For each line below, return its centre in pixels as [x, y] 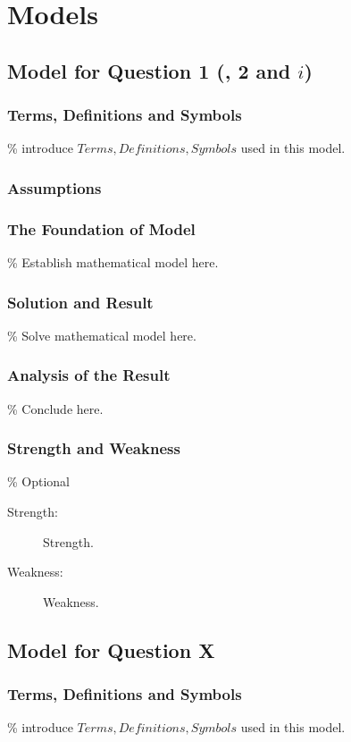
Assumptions [54, 187]
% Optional [39, 481]
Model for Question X [111, 649]
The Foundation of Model [101, 228]
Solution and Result [80, 302]
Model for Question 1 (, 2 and [149, 70]
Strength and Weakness [94, 448]
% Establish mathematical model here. [113, 262]
